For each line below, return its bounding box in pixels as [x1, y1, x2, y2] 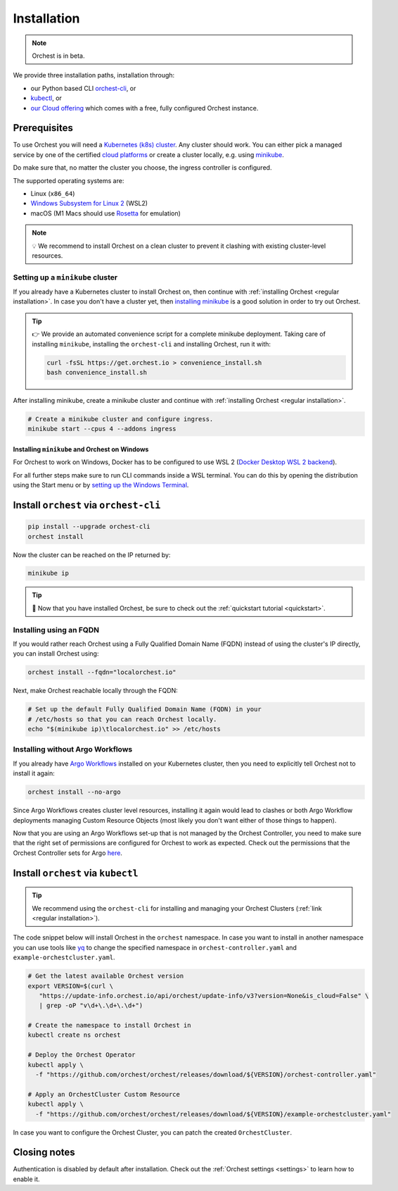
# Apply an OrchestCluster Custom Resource [27, 1090, 181, 1098]
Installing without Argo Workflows [13, 744, 133, 754]
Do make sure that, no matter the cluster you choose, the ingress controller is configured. [13, 163, 272, 172]
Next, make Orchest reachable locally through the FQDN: [13, 687, 179, 695]
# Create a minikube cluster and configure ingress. [27, 415, 214, 423]
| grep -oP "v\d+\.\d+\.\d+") [39, 1002, 143, 1010]
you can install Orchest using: [13, 649, 99, 658]
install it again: [13, 769, 56, 778]
